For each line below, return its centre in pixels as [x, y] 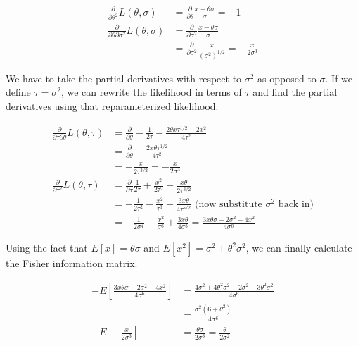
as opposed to [287, 78]
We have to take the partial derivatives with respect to [124, 78]
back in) [296, 204]
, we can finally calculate [299, 248]
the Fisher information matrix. [72, 263]
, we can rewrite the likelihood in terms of [151, 92]
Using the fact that [47, 248]
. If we [339, 78]
